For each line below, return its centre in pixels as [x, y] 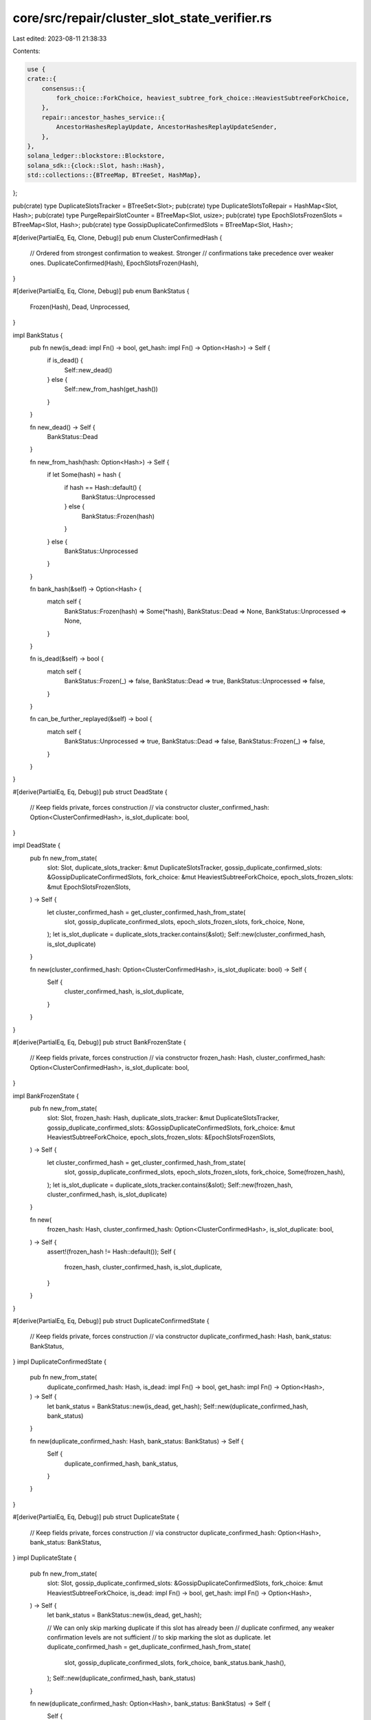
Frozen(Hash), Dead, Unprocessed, [80, 307]
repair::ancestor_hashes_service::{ [103, 117]
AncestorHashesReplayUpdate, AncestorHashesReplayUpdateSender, [167, 127]
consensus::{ [64, 88]
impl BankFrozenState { [46, 1096]
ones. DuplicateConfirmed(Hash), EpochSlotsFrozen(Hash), [114, 263]
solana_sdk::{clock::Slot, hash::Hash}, [96, 165]
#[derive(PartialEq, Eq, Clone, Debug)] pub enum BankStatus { [101, 291]
